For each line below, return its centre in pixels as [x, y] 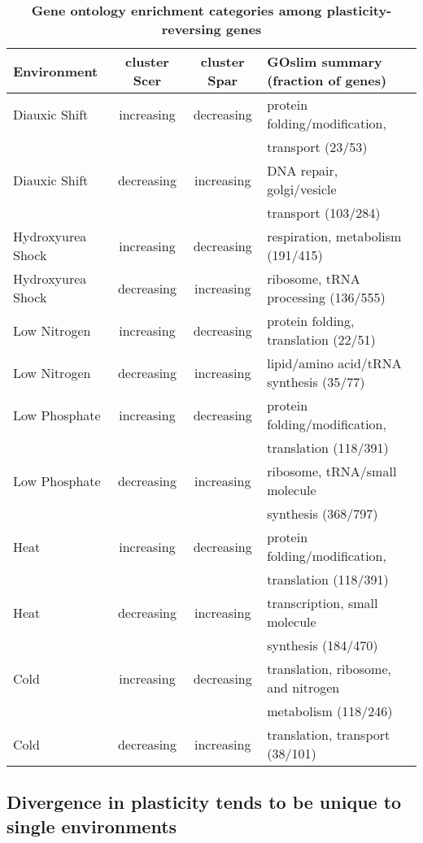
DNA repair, [303, 170]
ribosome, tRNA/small [332, 471]
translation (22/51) [321, 339]
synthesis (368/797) [323, 513]
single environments [92, 826]
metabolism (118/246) [330, 711]
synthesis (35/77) [316, 382]
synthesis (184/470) [323, 645]
